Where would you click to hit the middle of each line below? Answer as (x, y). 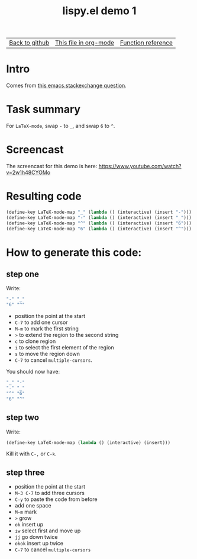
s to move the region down (47, 354)
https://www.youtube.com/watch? (140, 166)
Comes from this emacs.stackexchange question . (67, 86)
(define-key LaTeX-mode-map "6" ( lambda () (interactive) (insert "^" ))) (99, 229)
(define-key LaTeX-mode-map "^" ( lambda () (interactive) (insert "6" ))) (99, 223)
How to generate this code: (74, 252)
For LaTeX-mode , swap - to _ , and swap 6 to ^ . (61, 126)
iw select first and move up (48, 531)
